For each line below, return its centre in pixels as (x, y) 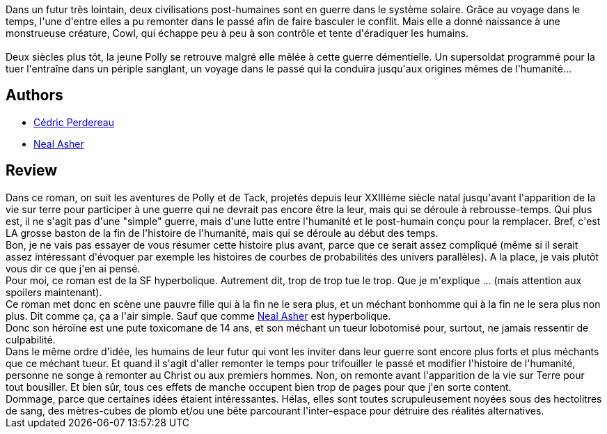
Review (32, 171)
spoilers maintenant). (54, 292)
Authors (34, 95)
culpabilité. (31, 339)
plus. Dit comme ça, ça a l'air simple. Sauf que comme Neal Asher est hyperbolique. (198, 316)
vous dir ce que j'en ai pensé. (73, 268)
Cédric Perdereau (74, 122)
